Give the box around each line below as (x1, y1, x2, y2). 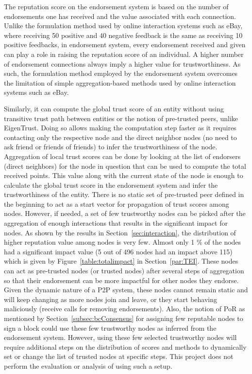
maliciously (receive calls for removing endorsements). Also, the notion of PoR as (4, 303, 245, 314)
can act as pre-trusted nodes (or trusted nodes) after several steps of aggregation (4, 266, 244, 276)
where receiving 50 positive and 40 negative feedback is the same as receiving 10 (4, 30, 243, 40)
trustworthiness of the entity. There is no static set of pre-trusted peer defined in (4, 189, 244, 199)
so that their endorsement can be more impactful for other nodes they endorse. (4, 275, 239, 285)
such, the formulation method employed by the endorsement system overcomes (4, 68, 238, 78)
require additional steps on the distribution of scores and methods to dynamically (4, 341, 247, 352)
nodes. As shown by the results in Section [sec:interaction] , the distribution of (4, 227, 236, 237)
